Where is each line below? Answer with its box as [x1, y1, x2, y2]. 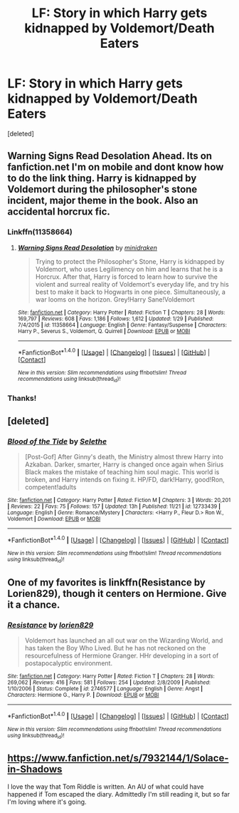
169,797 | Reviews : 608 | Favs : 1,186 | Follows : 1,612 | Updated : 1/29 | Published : [17, 315, 214, 322]
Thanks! [7, 393, 37, 403]
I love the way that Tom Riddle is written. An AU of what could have [7, 782, 204, 791]
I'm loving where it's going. [7, 797, 87, 806]
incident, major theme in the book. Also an [7, 195, 198, 207]
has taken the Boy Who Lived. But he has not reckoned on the [24, 643, 206, 652]
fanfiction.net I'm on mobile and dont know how [7, 161, 224, 173]
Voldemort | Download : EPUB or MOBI [7, 516, 101, 523]
